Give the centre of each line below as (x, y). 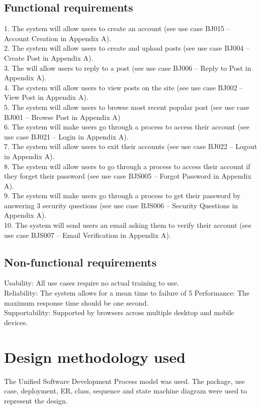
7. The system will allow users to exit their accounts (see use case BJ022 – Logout (131, 146)
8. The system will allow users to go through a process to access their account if (127, 166)
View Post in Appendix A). (46, 97)
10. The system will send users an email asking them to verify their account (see (128, 225)
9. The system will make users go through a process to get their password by (122, 195)
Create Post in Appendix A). (49, 57)
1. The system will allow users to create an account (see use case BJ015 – (117, 28)
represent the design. (36, 400)
